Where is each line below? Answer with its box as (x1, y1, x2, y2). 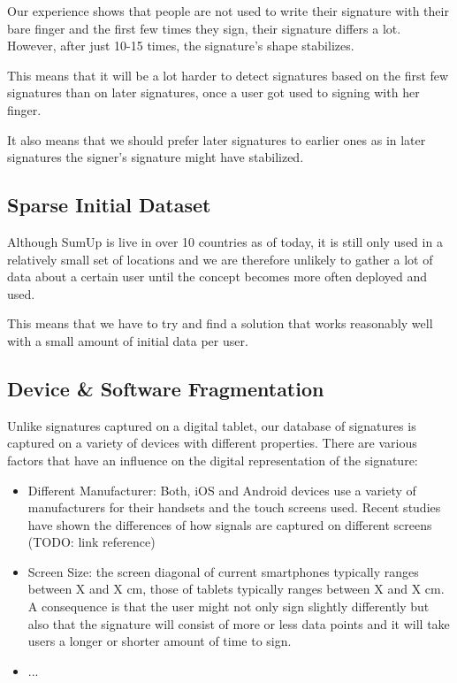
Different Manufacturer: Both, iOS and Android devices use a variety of (27, 480, 416, 499)
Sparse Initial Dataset (7, 191, 211, 219)
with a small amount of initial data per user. (7, 331, 248, 349)
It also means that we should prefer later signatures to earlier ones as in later (7, 130, 426, 149)
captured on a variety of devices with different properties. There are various (7, 434, 417, 452)
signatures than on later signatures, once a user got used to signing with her (7, 83, 420, 102)
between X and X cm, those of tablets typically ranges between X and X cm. (27, 579, 445, 598)
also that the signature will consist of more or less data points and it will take (27, 614, 450, 633)
